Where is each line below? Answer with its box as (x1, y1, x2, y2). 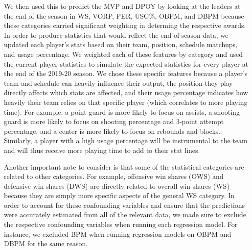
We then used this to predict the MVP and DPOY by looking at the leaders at (4, 1, 241, 11)
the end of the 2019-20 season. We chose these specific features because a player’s (4, 68, 248, 78)
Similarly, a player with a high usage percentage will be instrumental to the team (4, 135, 248, 146)
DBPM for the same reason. (4, 238, 88, 249)
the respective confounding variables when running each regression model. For (4, 219, 238, 229)
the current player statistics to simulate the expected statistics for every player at (4, 58, 249, 69)
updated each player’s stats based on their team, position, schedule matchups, (4, 39, 237, 50)
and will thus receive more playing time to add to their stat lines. (4, 145, 200, 155)
